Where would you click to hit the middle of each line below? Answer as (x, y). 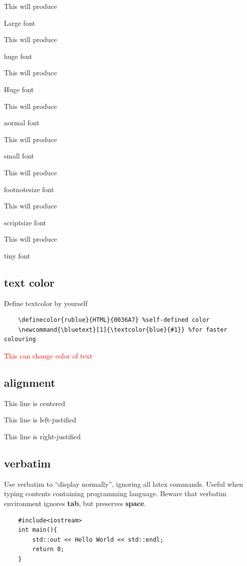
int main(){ (38, 530)
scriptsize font (25, 222)
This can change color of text (48, 356)
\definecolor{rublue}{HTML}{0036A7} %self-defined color (114, 320)
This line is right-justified (43, 437)
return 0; (48, 549)
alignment (30, 383)
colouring (20, 339)
